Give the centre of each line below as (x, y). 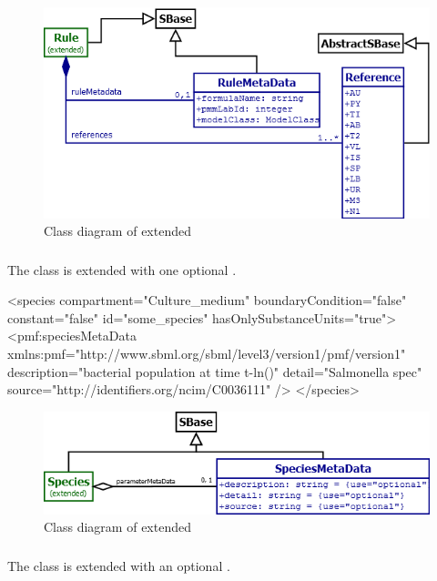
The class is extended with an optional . (119, 565)
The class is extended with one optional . (122, 269)
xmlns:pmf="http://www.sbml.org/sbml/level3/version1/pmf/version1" (207, 354)
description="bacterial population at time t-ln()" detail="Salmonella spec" (215, 371)
